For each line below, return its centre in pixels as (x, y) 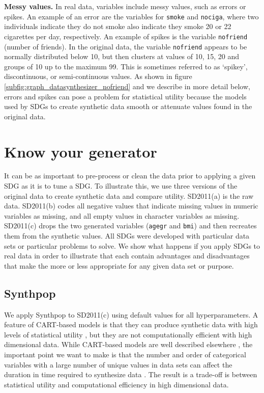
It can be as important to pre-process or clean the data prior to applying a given (130, 176)
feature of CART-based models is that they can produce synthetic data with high (131, 324)
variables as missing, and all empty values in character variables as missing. (122, 215)
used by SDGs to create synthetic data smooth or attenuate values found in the (128, 106)
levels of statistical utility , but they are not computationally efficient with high (128, 334)
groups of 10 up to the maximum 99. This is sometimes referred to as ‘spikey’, (126, 66)
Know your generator (81, 151)
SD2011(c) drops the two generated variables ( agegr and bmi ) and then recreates (130, 226)
